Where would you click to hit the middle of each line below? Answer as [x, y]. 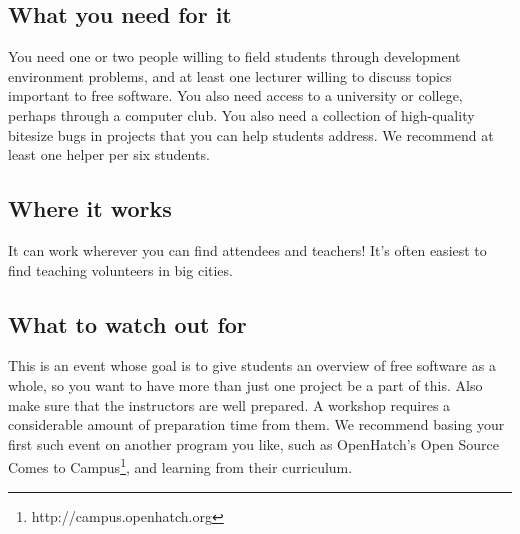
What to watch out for [127, 323]
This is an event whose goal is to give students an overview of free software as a [252, 365]
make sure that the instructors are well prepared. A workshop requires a [229, 404]
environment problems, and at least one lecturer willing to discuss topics [230, 75]
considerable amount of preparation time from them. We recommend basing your [256, 424]
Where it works [90, 208]
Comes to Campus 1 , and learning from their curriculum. [180, 465]
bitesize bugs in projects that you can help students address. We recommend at [251, 134]
